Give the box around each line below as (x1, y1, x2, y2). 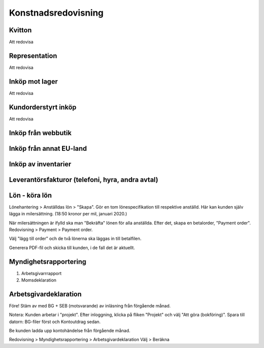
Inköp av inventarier (9, 160, 71, 168)
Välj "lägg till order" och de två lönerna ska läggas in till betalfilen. (9, 235, 142, 242)
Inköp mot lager (9, 77, 58, 86)
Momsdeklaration (21, 277, 57, 283)
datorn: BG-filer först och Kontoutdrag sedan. (9, 319, 101, 325)
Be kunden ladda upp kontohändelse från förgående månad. (9, 328, 131, 334)
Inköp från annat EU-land (9, 144, 87, 153)
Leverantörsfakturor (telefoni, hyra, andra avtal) (9, 175, 158, 184)
